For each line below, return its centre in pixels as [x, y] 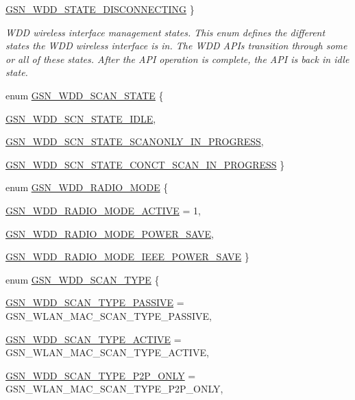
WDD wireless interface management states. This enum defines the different [166, 32]
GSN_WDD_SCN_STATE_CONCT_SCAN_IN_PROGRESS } [145, 164]
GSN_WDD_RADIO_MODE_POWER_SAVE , [110, 233]
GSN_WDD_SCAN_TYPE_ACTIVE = [94, 339]
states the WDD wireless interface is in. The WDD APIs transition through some [176, 46]
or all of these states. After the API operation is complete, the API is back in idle [177, 59]
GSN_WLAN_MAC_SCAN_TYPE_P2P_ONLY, [114, 389]
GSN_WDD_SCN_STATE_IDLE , [81, 118]
